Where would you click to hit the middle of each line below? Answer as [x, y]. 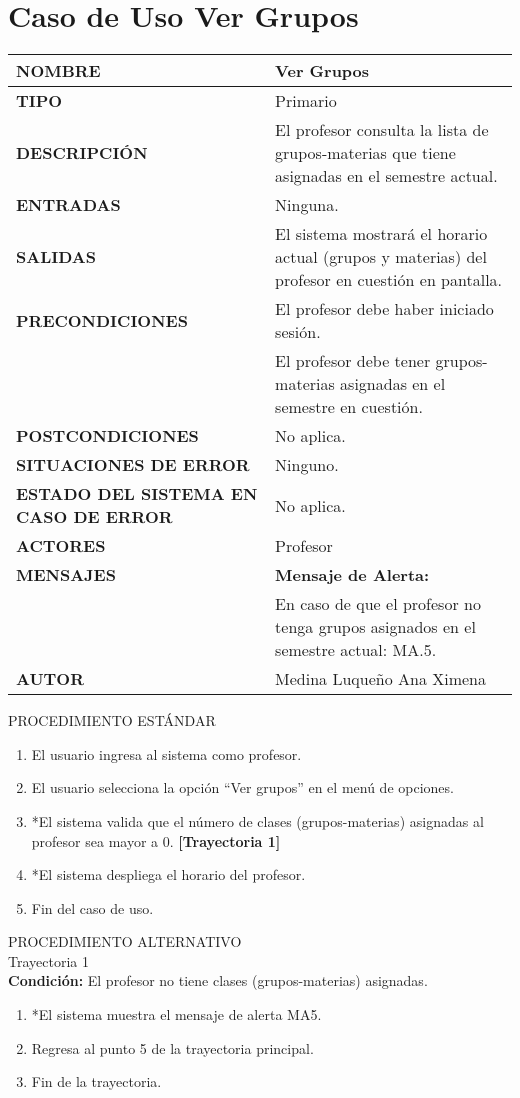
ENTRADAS [68, 205]
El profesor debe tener [353, 361]
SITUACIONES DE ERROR [133, 465]
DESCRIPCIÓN [82, 153]
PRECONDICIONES [102, 320]
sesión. [298, 332]
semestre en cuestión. [349, 407]
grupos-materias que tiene [365, 153]
